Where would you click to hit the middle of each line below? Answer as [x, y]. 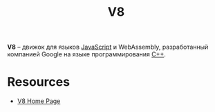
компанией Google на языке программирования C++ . [86, 54]
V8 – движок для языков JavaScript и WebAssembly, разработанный [108, 47]
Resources [39, 82]
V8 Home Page [39, 101]
